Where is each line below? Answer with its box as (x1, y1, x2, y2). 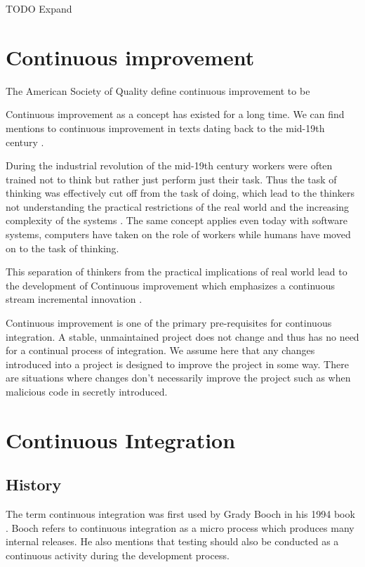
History (6, 474, 62, 495)
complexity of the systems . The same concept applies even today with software (6, 213, 347, 228)
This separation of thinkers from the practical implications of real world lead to (6, 264, 347, 279)
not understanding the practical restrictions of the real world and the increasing (6, 199, 350, 214)
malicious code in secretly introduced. (6, 384, 168, 398)
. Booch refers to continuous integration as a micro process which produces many (6, 520, 354, 535)
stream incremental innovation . (6, 292, 142, 306)
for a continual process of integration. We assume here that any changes (6, 343, 315, 358)
